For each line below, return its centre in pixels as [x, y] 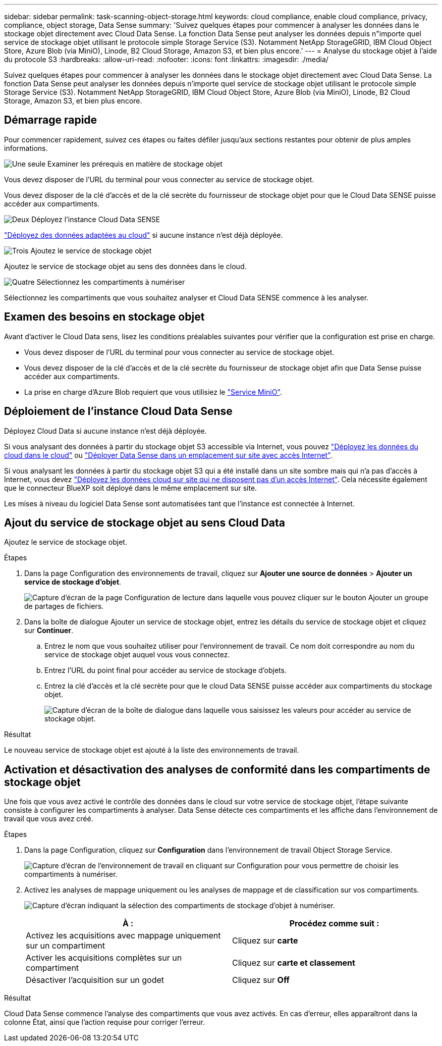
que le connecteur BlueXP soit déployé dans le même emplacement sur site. [131, 488]
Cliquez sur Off [261, 980]
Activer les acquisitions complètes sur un [104, 958]
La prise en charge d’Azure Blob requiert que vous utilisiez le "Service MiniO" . [153, 392]
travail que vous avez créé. [49, 819]
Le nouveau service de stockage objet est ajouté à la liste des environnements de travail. [152, 750]
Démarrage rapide [51, 120]
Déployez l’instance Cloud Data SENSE [96, 219]
